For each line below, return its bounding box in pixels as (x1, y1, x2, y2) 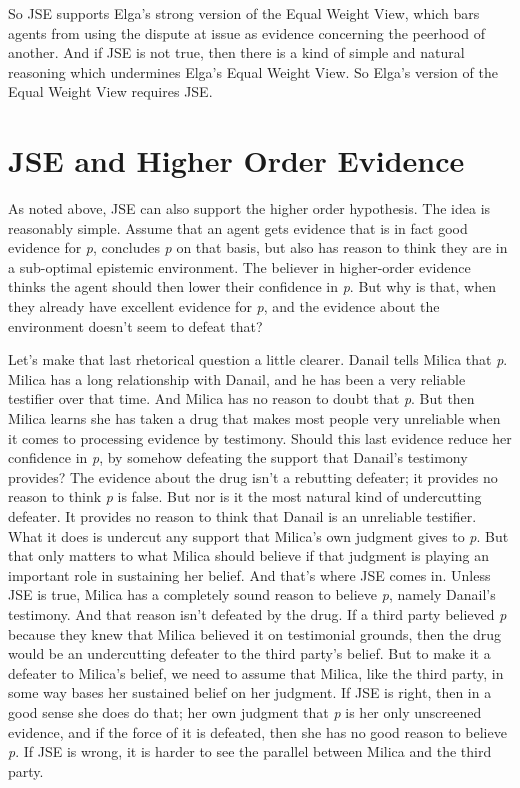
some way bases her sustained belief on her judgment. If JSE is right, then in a (8, 682, 492, 703)
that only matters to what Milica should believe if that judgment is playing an (8, 545, 489, 566)
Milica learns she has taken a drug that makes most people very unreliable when (8, 408, 501, 429)
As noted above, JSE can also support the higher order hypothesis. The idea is (8, 198, 491, 219)
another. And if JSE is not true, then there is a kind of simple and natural (8, 42, 465, 63)
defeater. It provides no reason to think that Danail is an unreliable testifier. (8, 506, 477, 526)
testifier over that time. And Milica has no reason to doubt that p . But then (8, 388, 475, 409)
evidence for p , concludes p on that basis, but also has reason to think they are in (8, 237, 508, 258)
